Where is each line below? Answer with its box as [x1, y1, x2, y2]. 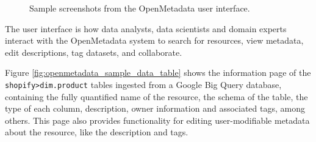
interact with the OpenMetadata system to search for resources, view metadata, [5, 34, 304, 47]
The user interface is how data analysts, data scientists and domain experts [5, 22, 287, 35]
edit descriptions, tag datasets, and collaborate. [5, 46, 182, 58]
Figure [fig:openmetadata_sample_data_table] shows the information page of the [5, 66, 311, 79]
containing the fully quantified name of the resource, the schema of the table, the [5, 90, 308, 103]
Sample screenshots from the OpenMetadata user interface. [29, 2, 250, 14]
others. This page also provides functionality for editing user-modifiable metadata [5, 113, 310, 126]
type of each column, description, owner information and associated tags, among [5, 102, 305, 115]
